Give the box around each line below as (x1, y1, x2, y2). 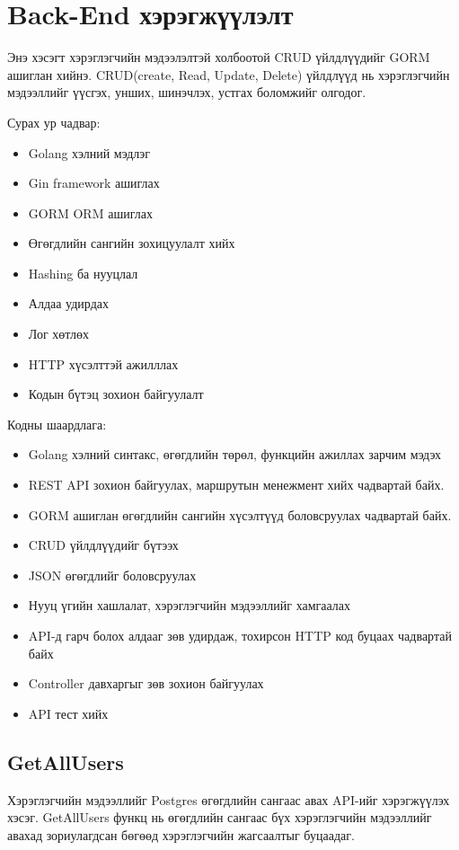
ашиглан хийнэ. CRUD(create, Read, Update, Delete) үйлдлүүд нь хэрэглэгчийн (7, 65, 450, 84)
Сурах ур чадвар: (7, 112, 101, 131)
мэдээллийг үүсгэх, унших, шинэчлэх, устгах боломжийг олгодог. (7, 83, 366, 102)
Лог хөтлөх (28, 324, 90, 343)
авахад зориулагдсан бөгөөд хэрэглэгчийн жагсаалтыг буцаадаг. (7, 825, 355, 844)
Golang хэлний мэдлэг (28, 143, 150, 162)
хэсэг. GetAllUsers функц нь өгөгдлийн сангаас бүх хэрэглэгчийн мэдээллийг (7, 808, 432, 827)
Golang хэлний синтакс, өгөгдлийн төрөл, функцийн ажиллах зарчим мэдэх (28, 445, 442, 464)
